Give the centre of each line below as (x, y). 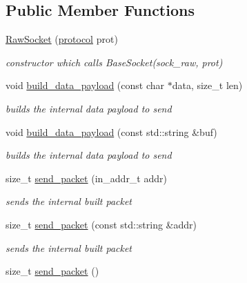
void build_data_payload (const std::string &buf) (111, 131)
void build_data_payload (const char (85, 85)
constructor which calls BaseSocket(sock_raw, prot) (114, 62)
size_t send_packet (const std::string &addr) (101, 224)
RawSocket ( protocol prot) (62, 39)
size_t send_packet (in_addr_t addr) (86, 178)
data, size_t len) (207, 85)
